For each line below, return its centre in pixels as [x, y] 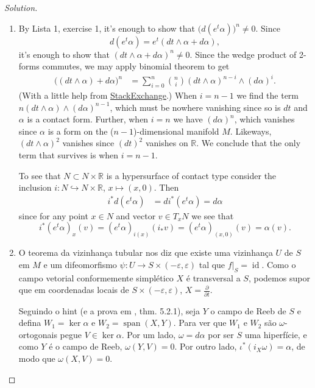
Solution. [21, 7]
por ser [221, 334]
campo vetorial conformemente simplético [96, 277]
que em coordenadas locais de [74, 290]
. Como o [279, 264]
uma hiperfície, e [276, 334]
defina [30, 323]
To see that [40, 175]
